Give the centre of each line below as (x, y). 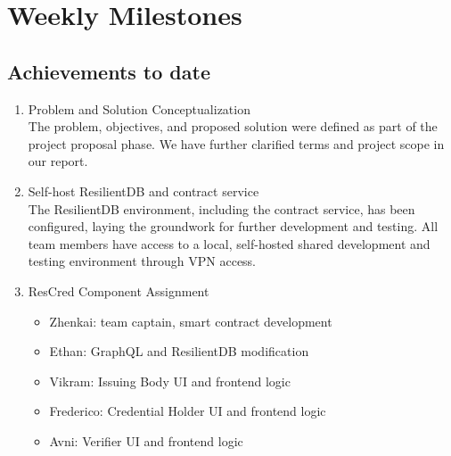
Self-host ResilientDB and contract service (143, 191)
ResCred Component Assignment (119, 290)
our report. (58, 161)
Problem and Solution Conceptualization (139, 108)
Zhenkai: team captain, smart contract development (191, 321)
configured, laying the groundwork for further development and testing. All (233, 226)
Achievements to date (109, 71)
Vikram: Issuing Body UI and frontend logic (170, 381)
